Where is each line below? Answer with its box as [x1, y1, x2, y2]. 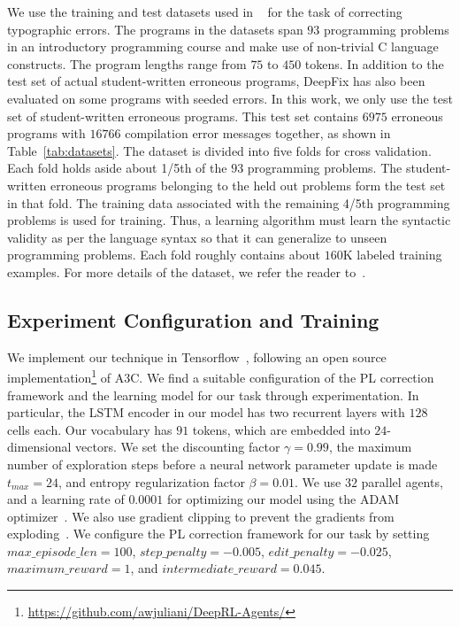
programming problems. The [247, 159, 402, 177]
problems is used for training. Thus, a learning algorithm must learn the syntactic [7, 211, 451, 229]
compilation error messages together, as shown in [125, 124, 391, 143]
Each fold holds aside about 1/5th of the [7, 159, 227, 177]
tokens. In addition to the [304, 54, 444, 73]
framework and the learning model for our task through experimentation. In [7, 385, 419, 404]
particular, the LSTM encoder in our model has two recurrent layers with [7, 403, 405, 422]
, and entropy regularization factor [57, 472, 245, 491]
